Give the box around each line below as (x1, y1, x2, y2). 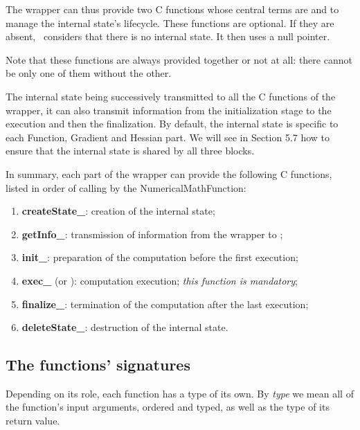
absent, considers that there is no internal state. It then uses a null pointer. (6, 29, 330, 44)
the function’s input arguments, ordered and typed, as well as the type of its (6, 400, 330, 414)
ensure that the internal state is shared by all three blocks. (6, 143, 255, 158)
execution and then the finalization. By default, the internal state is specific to (6, 116, 339, 131)
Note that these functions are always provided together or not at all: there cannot (6, 52, 352, 66)
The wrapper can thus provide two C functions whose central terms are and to (6, 2, 339, 16)
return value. (6, 413, 60, 428)
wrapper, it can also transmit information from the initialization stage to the (6, 102, 332, 117)
